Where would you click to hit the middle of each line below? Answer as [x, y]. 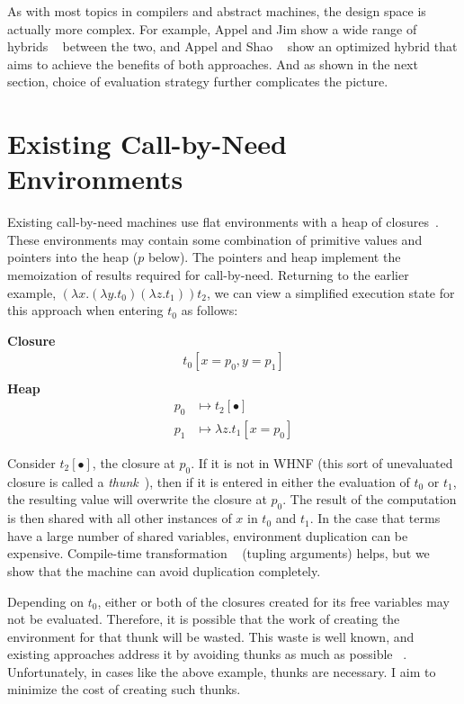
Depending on [45, 601]
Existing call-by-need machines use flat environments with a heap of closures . [223, 222]
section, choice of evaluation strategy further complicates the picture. [198, 81]
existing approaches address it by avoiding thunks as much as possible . [207, 654]
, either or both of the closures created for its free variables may [273, 601]
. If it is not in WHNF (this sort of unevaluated [322, 462]
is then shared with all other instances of [120, 518]
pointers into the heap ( [73, 257]
